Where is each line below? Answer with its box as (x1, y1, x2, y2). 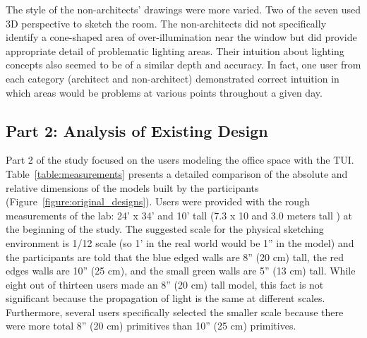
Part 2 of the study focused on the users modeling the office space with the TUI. (6, 152, 354, 167)
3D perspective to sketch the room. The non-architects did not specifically (6, 16, 327, 30)
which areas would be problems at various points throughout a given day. (6, 85, 323, 99)
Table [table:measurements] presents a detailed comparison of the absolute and (6, 166, 348, 181)
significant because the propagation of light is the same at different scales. (6, 291, 325, 306)
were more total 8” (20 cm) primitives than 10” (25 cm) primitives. (6, 318, 296, 333)
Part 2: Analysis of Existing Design (6, 119, 268, 141)
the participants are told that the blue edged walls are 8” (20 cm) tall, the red (6, 249, 344, 264)
